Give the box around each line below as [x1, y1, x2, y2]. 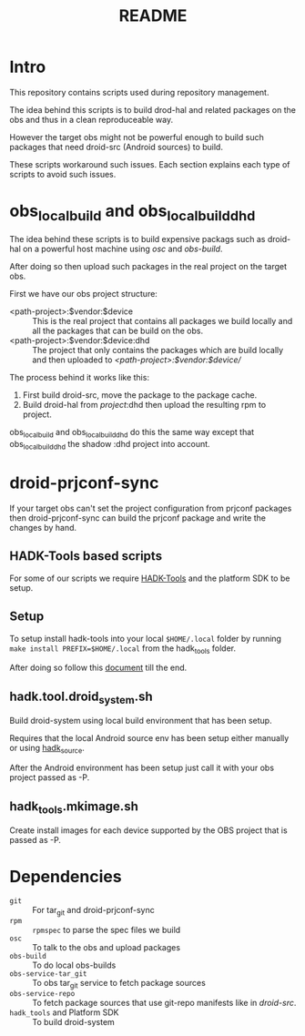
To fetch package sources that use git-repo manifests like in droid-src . [32, 997, 297, 1008]
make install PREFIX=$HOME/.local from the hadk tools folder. [9, 643, 237, 655]
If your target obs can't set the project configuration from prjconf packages [9, 503, 292, 513]
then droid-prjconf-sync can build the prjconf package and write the [9, 513, 267, 523]
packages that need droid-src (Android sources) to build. [9, 141, 223, 152]
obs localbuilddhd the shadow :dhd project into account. [9, 439, 211, 452]
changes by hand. [9, 523, 77, 533]
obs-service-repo [9, 989, 76, 998]
